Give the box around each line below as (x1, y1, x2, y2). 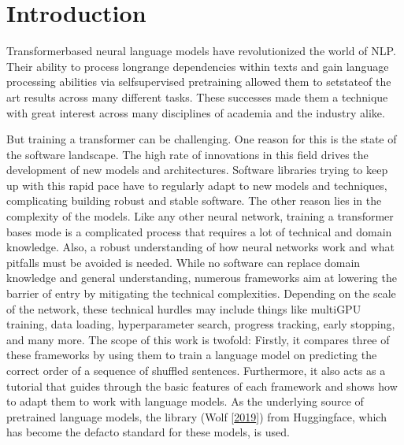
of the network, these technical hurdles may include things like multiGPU (6, 300, 361, 317)
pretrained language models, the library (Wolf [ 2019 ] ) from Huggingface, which (6, 408, 387, 425)
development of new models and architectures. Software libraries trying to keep (6, 161, 388, 178)
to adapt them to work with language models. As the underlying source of (6, 393, 364, 410)
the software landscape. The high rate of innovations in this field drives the (6, 146, 369, 162)
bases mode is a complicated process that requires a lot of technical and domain (6, 223, 392, 239)
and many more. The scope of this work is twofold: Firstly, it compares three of (6, 331, 390, 347)
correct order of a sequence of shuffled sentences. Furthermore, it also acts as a (6, 362, 386, 378)
